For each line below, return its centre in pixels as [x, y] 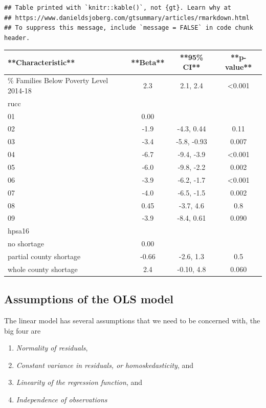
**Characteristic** [41, 62]
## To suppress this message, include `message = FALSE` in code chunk [129, 28]
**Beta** [148, 62]
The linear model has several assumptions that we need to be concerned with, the [132, 320]
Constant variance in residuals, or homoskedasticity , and [105, 365]
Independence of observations [62, 399]
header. [17, 38]
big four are [23, 330]
